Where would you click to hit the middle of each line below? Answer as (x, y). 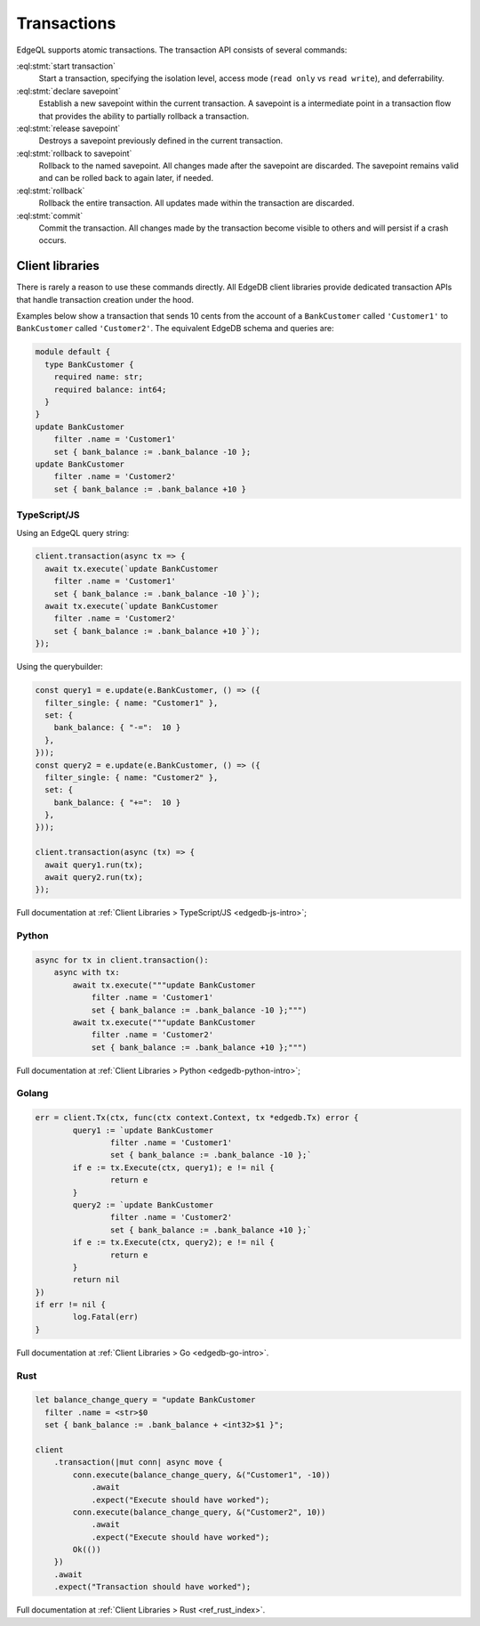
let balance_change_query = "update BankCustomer (145, 1400)
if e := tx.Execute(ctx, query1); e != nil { (173, 1167)
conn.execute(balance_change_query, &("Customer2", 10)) (199, 1512)
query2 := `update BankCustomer (143, 1205)
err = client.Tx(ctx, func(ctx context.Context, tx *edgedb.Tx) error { (197, 1118)
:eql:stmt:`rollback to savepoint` (74, 153)
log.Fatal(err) (106, 1317)
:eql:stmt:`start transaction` (66, 66)
